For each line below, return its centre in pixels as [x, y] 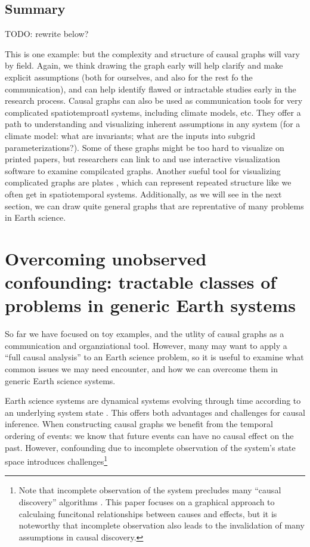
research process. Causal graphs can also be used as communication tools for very [154, 101]
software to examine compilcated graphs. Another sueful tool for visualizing [143, 170]
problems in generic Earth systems [150, 305]
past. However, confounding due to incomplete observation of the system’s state [150, 447]
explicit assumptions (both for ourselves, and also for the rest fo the [129, 77]
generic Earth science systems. [60, 380]
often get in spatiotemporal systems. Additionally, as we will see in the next [143, 194]
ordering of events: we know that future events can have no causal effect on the [149, 435]
